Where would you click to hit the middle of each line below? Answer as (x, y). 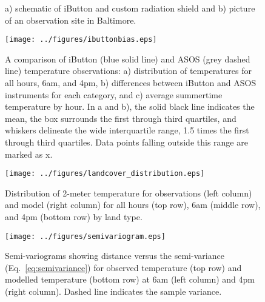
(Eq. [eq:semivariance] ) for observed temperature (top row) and (123, 267)
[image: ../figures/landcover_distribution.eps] (105, 174)
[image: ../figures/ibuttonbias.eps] (81, 40)
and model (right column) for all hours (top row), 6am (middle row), (133, 205)
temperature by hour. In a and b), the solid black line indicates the (130, 106)
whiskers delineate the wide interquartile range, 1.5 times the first (127, 130)
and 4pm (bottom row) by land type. (74, 217)
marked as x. (29, 154)
